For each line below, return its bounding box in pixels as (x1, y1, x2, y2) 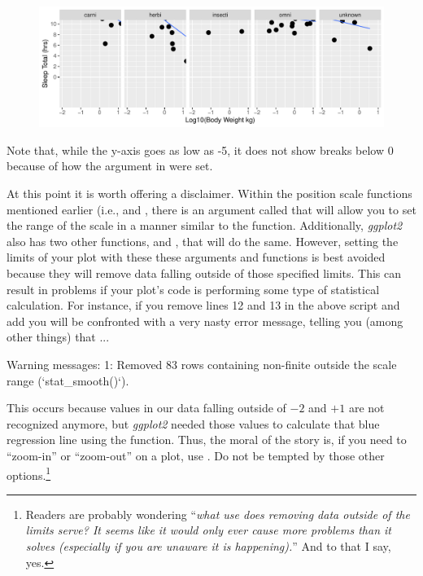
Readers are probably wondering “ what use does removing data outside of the (25, 505, 410, 522)
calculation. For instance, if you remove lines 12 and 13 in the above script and (7, 297, 400, 314)
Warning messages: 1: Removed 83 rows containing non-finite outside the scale (7, 355, 397, 372)
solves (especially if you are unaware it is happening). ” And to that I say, (25, 537, 391, 554)
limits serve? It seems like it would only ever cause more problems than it (25, 521, 391, 539)
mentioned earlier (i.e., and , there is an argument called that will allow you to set (7, 200, 416, 218)
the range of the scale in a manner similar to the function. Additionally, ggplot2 (7, 217, 403, 234)
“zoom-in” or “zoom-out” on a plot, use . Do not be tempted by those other (7, 446, 385, 464)
